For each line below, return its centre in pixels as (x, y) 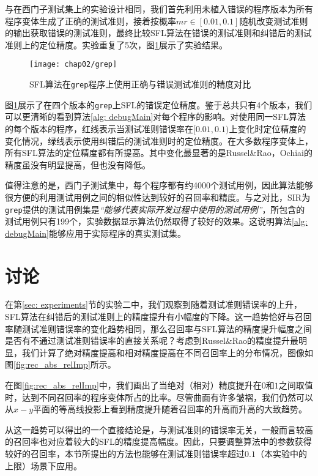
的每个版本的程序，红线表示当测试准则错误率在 (99, 128)
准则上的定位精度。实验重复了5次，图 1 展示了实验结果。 (116, 44)
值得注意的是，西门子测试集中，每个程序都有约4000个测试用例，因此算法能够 (159, 185)
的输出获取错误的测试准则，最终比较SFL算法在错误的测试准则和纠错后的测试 (158, 33)
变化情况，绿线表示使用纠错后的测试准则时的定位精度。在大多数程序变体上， (159, 140)
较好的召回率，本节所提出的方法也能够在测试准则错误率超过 (125, 453)
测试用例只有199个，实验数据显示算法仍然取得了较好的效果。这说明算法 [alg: (156, 221)
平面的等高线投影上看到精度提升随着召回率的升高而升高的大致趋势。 (170, 409)
